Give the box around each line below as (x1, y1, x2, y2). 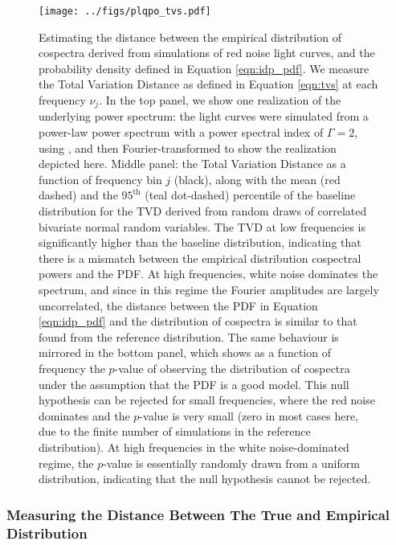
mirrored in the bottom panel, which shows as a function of (39, 344, 331, 361)
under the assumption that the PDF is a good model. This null (39, 375, 349, 392)
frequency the (39, 359, 105, 376)
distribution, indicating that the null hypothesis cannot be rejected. (39, 470, 371, 487)
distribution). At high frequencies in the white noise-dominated (39, 438, 349, 455)
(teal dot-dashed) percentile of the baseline (145, 186, 356, 203)
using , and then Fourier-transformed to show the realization (39, 139, 337, 156)
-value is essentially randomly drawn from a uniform (103, 454, 360, 471)
